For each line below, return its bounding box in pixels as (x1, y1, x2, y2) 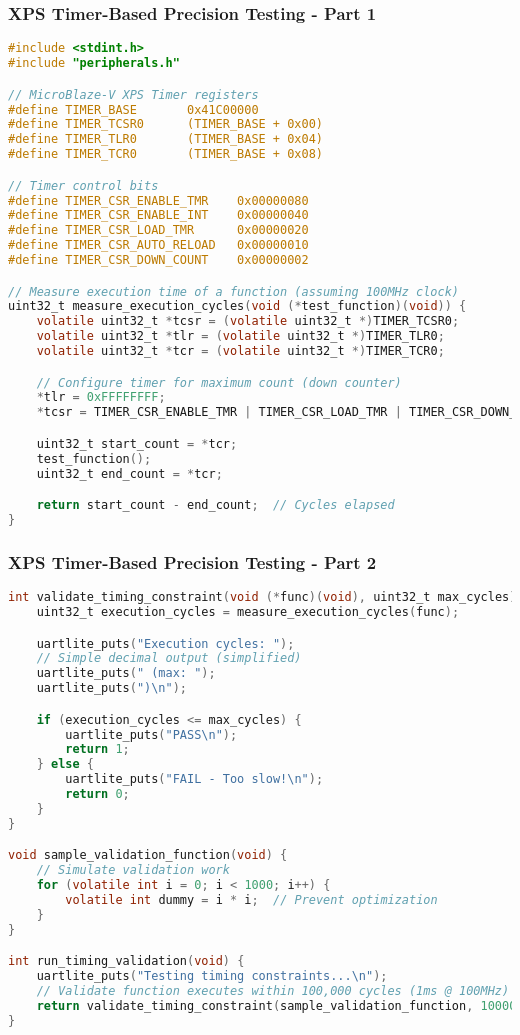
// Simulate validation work (36, 863, 230, 878)
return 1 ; (65, 742, 130, 757)
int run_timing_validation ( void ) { (8, 954, 245, 969)
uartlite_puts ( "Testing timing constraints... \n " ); (36, 969, 388, 984)
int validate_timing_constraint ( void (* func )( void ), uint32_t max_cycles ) (8, 590, 517, 605)
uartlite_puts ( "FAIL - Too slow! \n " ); (65, 772, 324, 787)
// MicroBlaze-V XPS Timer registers (8, 87, 259, 102)
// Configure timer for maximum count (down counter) (36, 375, 402, 390)
